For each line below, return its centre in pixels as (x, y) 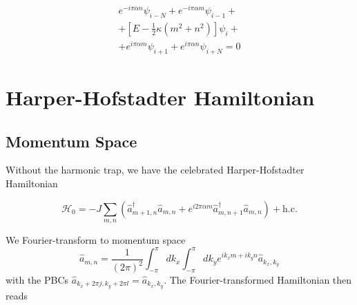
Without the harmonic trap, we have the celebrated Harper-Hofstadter (155, 170)
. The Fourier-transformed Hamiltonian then (258, 280)
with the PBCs (37, 280)
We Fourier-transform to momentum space (96, 240)
